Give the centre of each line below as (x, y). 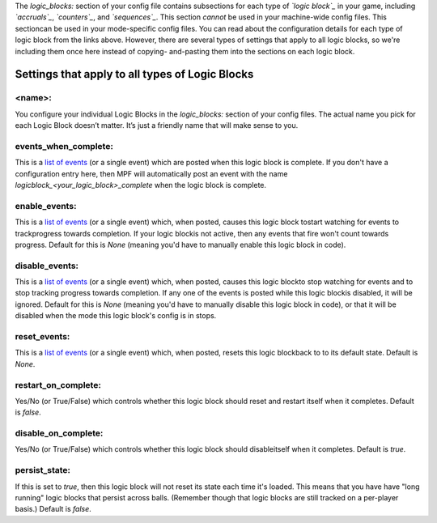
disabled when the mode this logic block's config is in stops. (116, 316)
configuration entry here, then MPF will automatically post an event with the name (151, 173)
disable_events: (47, 266)
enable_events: (46, 206)
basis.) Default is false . (53, 509)
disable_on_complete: (59, 433)
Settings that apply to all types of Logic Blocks (134, 74)
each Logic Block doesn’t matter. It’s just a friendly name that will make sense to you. (157, 125)
